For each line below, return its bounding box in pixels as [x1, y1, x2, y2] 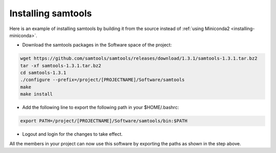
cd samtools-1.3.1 [20, 70, 66, 76]
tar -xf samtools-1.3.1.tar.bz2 [20, 63, 102, 68]
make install [20, 91, 53, 97]
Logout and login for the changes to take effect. [22, 131, 123, 137]
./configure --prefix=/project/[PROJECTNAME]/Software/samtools [20, 77, 185, 83]
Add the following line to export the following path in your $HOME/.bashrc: [22, 105, 179, 111]
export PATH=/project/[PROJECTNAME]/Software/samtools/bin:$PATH [20, 118, 188, 124]
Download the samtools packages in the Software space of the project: [22, 42, 172, 48]
